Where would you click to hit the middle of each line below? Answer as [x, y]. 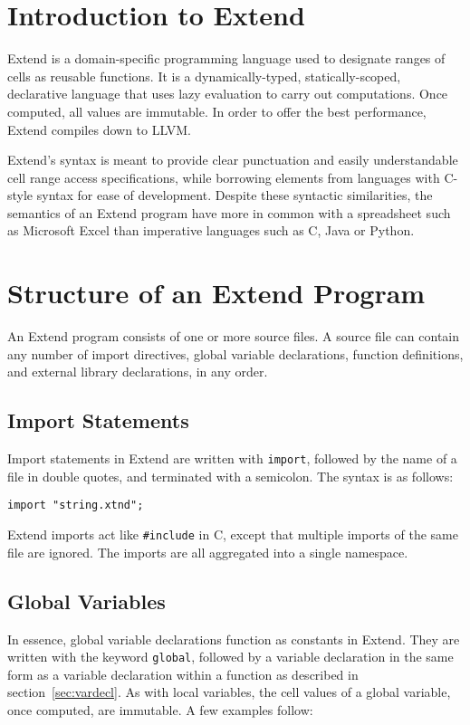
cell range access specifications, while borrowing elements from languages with [224, 177]
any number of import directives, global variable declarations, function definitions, [235, 353]
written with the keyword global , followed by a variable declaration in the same [230, 657]
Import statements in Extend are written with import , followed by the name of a [232, 458]
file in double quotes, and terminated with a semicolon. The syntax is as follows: [230, 476]
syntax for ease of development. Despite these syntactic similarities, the [235, 195]
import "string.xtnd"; [76, 506]
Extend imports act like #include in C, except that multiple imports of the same [233, 534]
